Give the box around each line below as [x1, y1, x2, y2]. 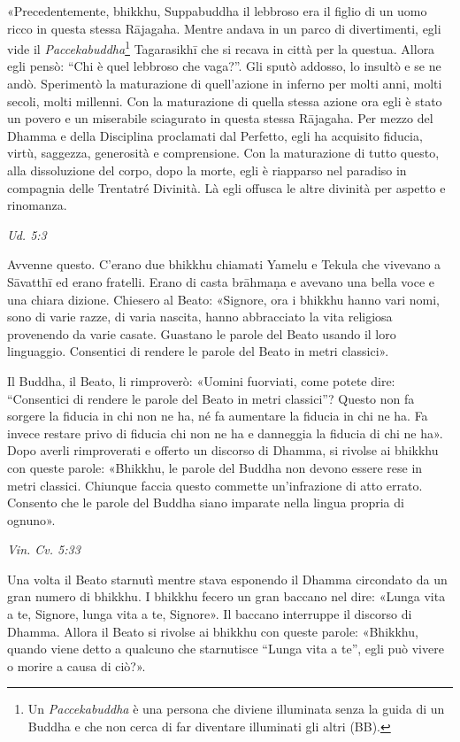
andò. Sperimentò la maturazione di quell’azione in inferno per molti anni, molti [7, 74, 442, 93]
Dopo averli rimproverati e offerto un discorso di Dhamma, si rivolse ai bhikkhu [7, 441, 439, 460]
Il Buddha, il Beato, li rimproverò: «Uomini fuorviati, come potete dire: [7, 371, 395, 390]
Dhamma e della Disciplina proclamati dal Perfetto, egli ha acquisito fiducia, [7, 126, 423, 144]
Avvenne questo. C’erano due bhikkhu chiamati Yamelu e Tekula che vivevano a [7, 255, 441, 274]
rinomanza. [7, 196, 67, 214]
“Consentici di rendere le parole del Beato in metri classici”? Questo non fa [7, 389, 415, 407]
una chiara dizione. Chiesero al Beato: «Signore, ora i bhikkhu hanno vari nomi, [7, 290, 440, 308]
